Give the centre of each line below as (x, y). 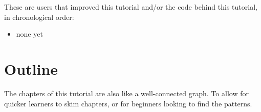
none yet (29, 34)
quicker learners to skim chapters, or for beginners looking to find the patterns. (128, 103)
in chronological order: (39, 17)
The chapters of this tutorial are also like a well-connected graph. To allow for (126, 93)
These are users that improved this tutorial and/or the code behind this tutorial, (131, 7)
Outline (31, 68)
